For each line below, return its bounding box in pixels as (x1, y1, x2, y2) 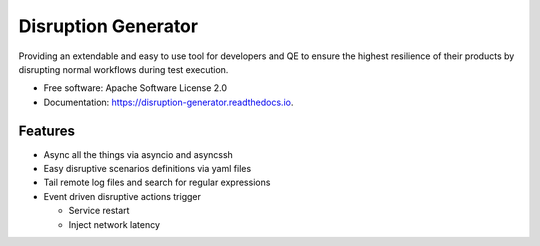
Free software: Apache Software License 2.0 (43, 82, 228, 94)
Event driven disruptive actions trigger (43, 190, 202, 202)
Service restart (68, 205, 130, 217)
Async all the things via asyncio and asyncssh (43, 148, 234, 160)
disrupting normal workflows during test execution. (18, 63, 229, 75)
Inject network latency (68, 218, 160, 230)
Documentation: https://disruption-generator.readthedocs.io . (43, 96, 294, 108)
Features (18, 122, 75, 139)
